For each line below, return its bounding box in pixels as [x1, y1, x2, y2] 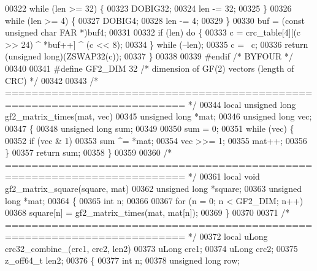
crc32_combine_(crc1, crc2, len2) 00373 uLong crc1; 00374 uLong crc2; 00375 [5, 242, 298, 254]
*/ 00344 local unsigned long [188, 97, 296, 110]
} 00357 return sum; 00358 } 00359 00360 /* [5, 146, 172, 159]
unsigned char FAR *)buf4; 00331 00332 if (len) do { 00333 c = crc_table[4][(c [5, 26, 301, 39]
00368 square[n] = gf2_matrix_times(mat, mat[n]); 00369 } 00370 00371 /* [5, 206, 290, 219]
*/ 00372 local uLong [188, 230, 268, 243]
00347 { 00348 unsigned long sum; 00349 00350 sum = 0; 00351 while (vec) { [5, 121, 294, 134]
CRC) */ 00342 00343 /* [5, 74, 99, 86]
